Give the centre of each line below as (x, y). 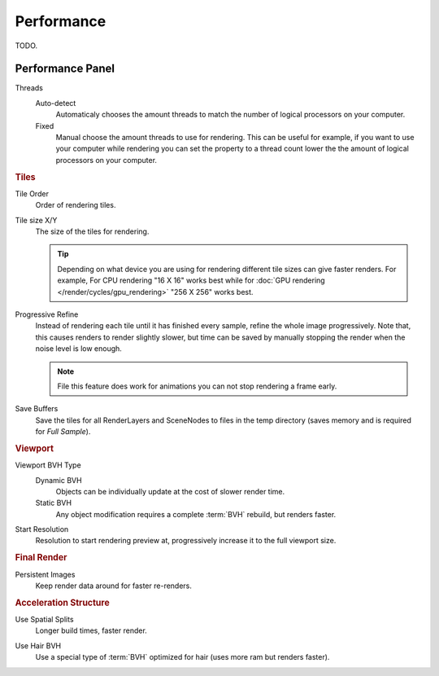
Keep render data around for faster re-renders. (114, 586)
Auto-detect (56, 103)
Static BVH (54, 503)
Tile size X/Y (36, 220)
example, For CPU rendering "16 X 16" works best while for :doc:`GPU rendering (191, 280)
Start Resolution (42, 529)
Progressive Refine (47, 314)
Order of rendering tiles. (76, 205)
